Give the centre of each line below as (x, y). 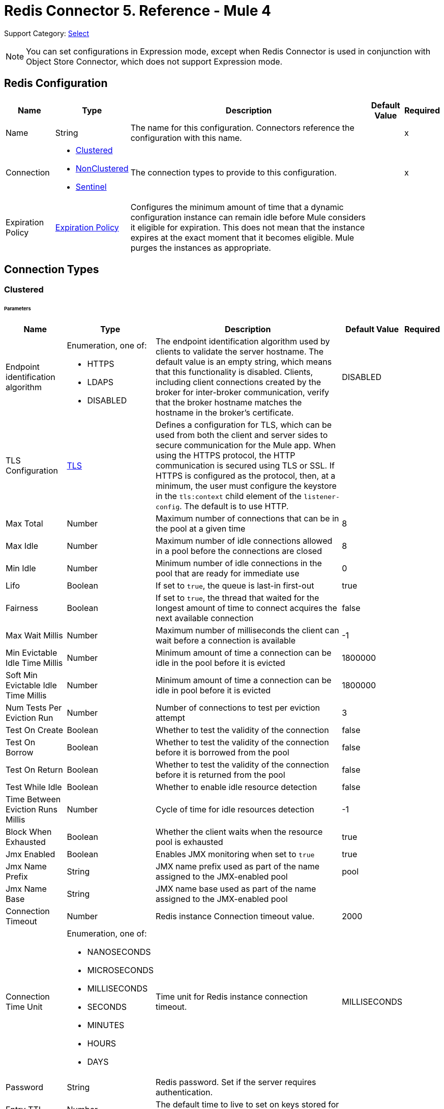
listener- (322, 497)
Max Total (24, 524)
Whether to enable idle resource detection (236, 787)
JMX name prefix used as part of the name (238, 867)
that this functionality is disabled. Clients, (234, 372)
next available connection (205, 618)
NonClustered (102, 168)
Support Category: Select (47, 33)
